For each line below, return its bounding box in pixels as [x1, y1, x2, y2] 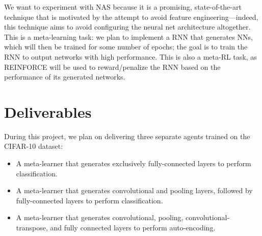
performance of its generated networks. [4, 71, 125, 82]
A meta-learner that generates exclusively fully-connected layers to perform [16, 158, 251, 169]
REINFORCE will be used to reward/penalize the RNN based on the [4, 61, 221, 72]
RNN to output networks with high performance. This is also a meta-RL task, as [4, 51, 257, 62]
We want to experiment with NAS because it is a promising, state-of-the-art [4, 2, 242, 12]
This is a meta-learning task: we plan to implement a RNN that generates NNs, [4, 31, 253, 42]
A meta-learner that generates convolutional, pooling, [16, 212, 184, 223]
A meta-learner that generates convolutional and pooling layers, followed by [16, 185, 253, 196]
